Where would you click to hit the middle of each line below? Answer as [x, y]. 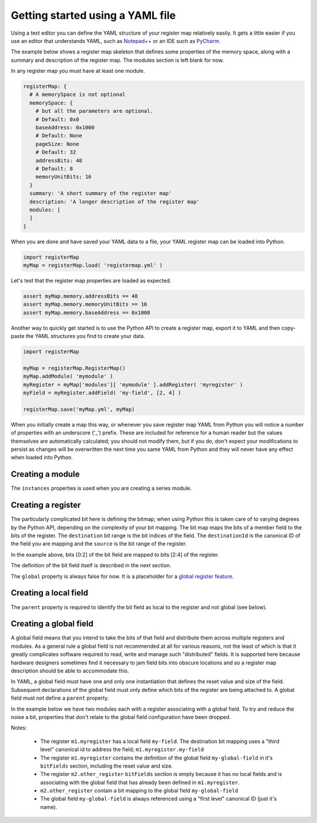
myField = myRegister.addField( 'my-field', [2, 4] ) [102, 393]
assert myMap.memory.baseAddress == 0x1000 [87, 312]
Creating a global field [52, 624]
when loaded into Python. [42, 457]
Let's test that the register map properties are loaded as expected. [91, 281]
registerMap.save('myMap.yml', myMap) [79, 409]
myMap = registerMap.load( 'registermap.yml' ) [93, 265]
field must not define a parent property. [60, 698]
